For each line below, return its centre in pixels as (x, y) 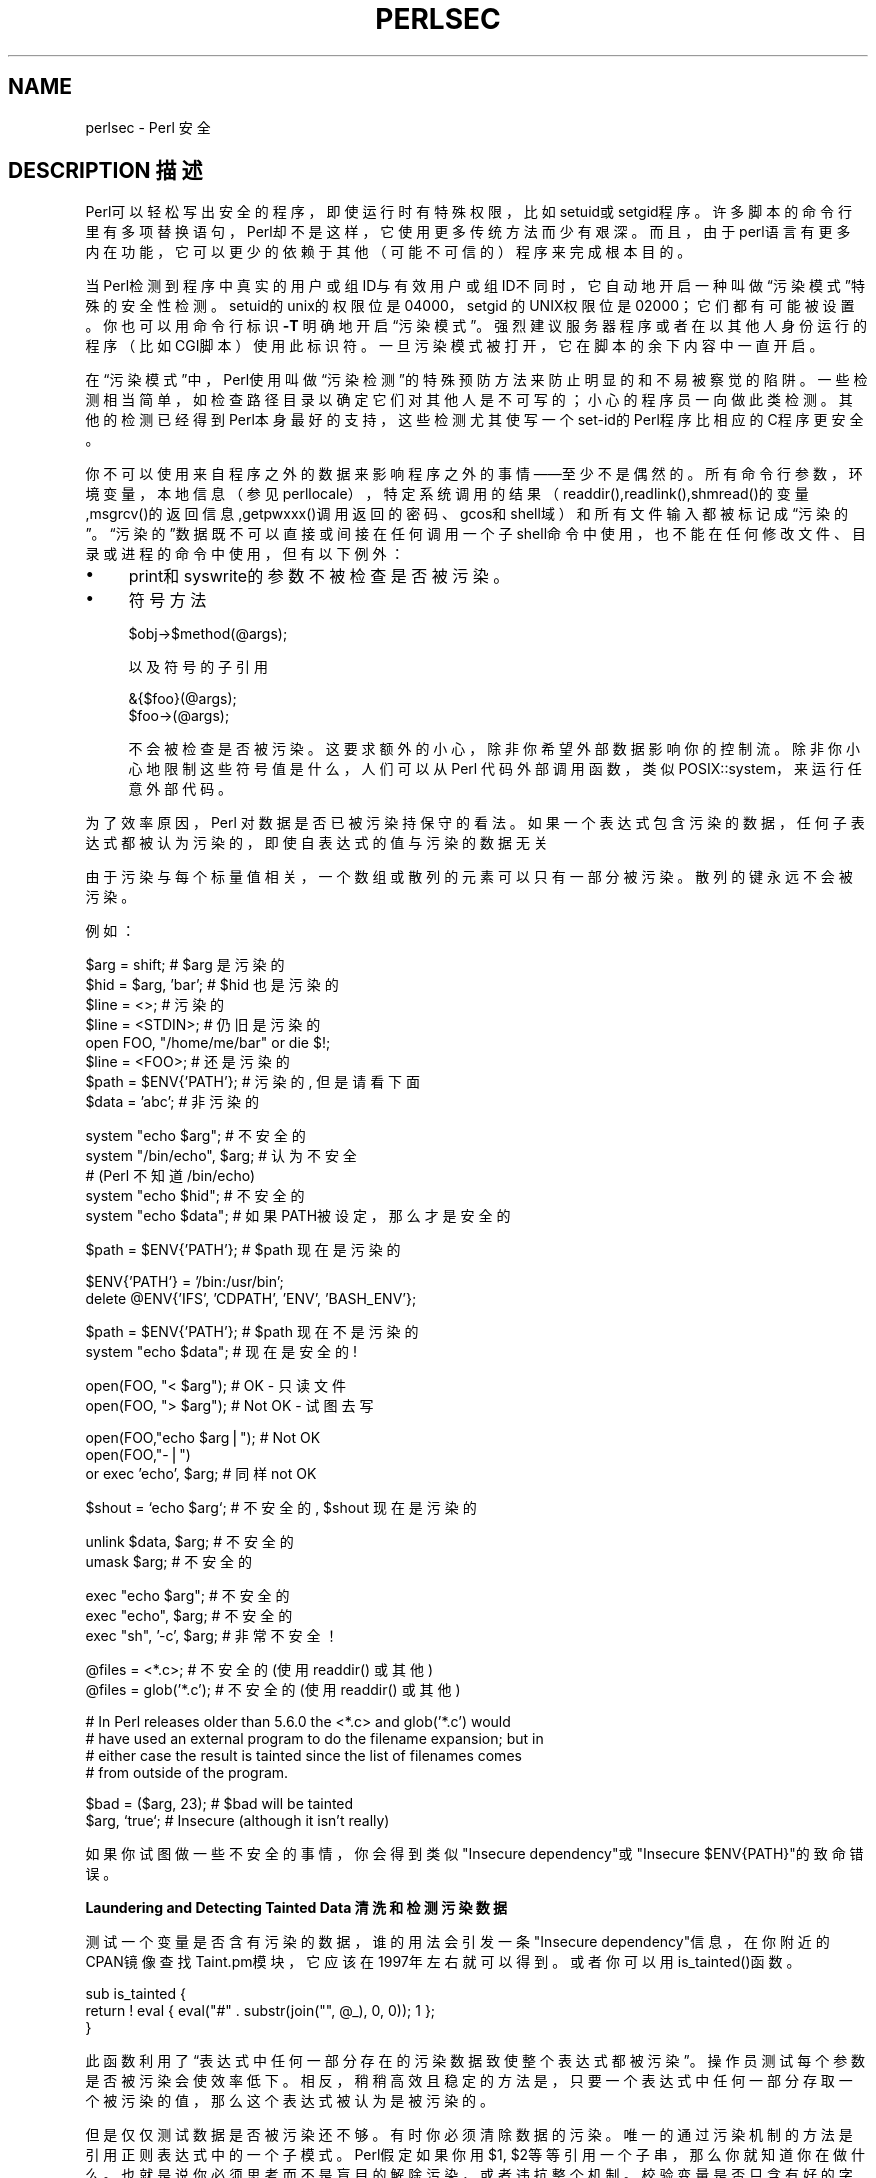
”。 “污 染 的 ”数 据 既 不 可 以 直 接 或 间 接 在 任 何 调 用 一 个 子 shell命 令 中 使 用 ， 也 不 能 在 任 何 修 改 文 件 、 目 (475, 534)
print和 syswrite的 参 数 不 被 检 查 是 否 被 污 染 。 (319, 576)
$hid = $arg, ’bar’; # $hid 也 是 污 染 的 (212, 985)
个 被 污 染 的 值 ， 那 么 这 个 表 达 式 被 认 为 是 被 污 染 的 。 (290, 2101)
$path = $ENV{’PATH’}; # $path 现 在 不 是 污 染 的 (252, 1332)
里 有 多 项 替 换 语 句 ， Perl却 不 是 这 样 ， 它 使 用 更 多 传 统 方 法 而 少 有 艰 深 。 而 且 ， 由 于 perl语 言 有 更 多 (468, 232)
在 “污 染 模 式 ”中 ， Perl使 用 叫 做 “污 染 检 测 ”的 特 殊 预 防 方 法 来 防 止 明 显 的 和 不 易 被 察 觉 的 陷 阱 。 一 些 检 (476, 380)
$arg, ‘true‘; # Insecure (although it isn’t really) (237, 1821)
